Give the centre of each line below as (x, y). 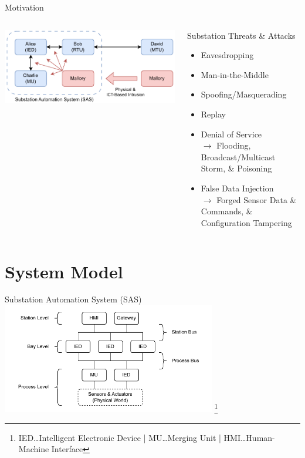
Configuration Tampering (246, 222)
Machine (34, 449)
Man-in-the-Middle (235, 74)
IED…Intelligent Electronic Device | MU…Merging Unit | (120, 437)
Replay (213, 114)
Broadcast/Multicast (238, 156)
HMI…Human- (249, 437)
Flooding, (234, 145)
